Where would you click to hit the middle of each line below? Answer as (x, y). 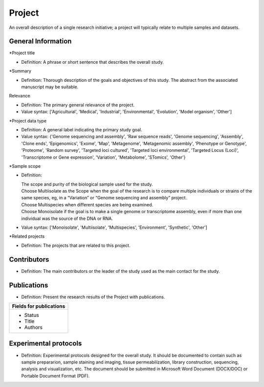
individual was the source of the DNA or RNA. (67, 218)
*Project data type (28, 121)
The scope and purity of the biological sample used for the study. (87, 184)
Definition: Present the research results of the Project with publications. (93, 297)
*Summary (20, 71)
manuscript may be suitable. (50, 87)
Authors (33, 327)
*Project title (22, 53)
